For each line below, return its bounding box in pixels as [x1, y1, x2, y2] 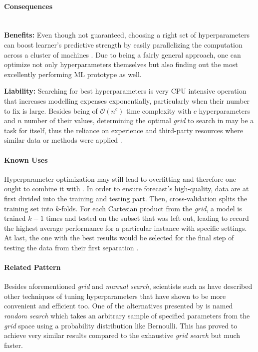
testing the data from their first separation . [4, 242, 139, 252]
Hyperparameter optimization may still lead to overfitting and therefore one [4, 173, 237, 184]
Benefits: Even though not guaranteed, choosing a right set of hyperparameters [4, 30, 250, 40]
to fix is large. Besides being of [4, 105, 98, 116]
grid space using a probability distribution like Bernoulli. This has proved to [4, 320, 238, 330]
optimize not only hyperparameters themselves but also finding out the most [4, 59, 238, 70]
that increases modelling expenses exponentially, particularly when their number [4, 95, 250, 106]
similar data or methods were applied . [4, 135, 122, 145]
